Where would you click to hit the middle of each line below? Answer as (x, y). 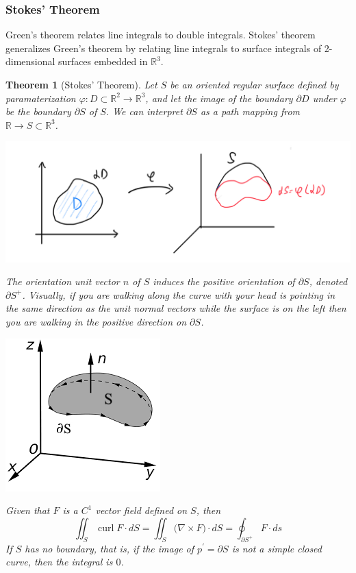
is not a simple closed (277, 548)
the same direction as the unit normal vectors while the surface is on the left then (176, 308)
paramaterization (41, 98)
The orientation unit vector (63, 281)
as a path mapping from (250, 111)
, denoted (328, 281)
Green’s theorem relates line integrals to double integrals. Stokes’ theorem (161, 35)
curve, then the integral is (59, 562)
